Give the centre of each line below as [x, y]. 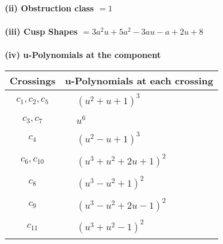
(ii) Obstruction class [49, 8]
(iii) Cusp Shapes [41, 31]
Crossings [33, 80]
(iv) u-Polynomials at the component [83, 55]
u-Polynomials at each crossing [139, 80]
